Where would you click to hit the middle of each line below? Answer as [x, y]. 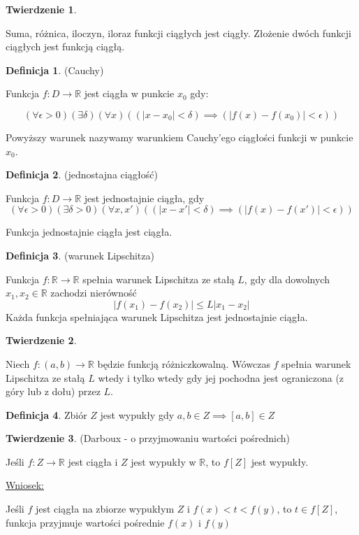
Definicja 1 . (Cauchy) [55, 70]
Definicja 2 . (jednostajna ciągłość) [82, 174]
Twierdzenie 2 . [41, 340]
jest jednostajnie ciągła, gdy [144, 198]
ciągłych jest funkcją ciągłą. [65, 47]
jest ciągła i [93, 461]
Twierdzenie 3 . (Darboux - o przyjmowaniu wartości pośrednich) [148, 438]
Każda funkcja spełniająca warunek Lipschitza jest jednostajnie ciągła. [157, 316]
